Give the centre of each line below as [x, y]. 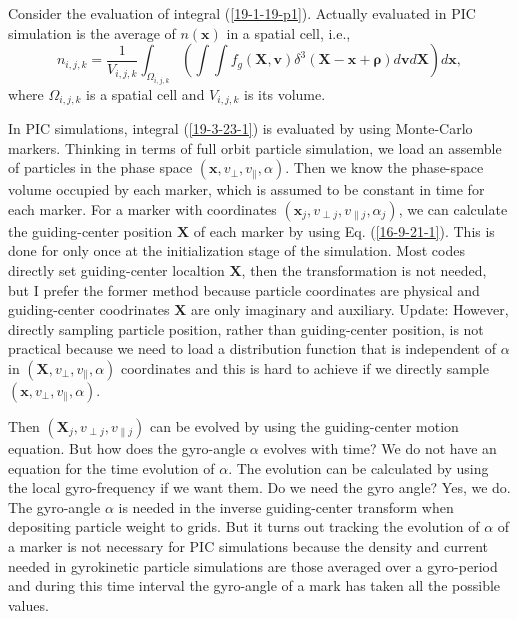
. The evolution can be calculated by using [358, 467]
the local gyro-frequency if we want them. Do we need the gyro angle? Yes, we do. [259, 487]
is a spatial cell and [145, 93]
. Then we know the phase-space [384, 167]
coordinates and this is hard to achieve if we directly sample [305, 368]
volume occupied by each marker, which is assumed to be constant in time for [246, 189]
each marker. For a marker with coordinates [142, 208]
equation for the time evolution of [111, 467]
